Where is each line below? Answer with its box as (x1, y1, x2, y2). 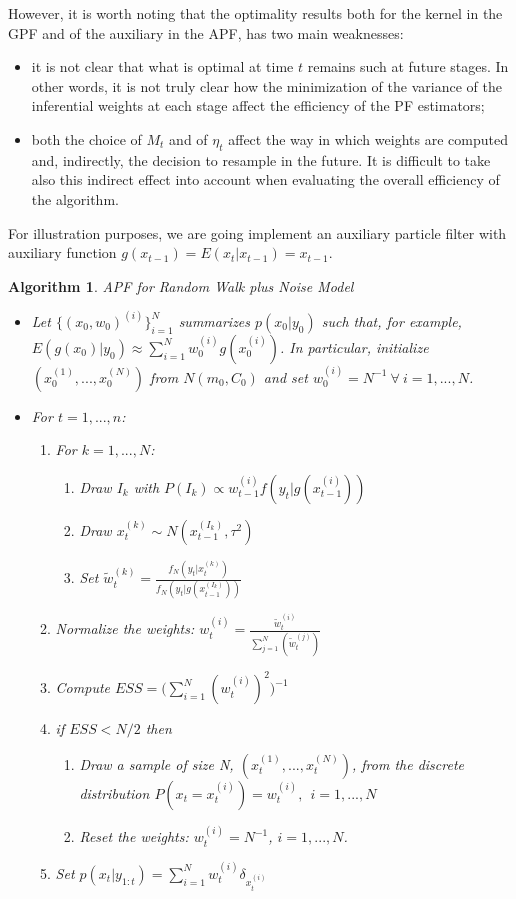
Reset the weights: (79, 826, 189, 847)
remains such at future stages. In (307, 56, 509, 77)
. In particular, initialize (280, 336, 429, 357)
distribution (79, 782, 150, 803)
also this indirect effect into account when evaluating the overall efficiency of (31, 169, 500, 190)
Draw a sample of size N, (79, 753, 234, 774)
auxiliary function (8, 242, 117, 263)
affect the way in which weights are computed (228, 128, 508, 149)
